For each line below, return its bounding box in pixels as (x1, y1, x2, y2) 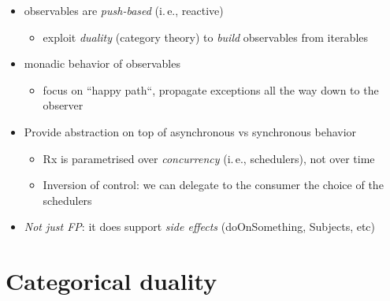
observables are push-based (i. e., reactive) (24, 2, 224, 18)
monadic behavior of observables (24, 55, 180, 72)
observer (43, 97, 84, 113)
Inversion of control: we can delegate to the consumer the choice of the (43, 177, 384, 193)
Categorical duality (6, 265, 217, 297)
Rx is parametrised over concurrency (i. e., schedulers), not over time (43, 150, 375, 166)
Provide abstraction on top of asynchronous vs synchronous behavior (24, 123, 357, 139)
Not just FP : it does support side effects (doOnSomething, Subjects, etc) (24, 218, 376, 235)
